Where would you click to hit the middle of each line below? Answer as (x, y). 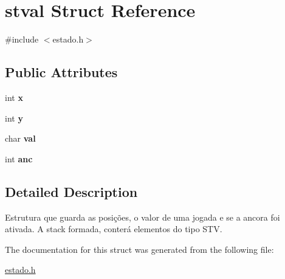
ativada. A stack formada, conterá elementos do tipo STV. (114, 229)
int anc (19, 158)
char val (20, 138)
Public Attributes (61, 72)
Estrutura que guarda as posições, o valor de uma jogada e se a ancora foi (142, 217)
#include (22, 39)
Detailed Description (71, 191)
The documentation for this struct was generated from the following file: (139, 249)
